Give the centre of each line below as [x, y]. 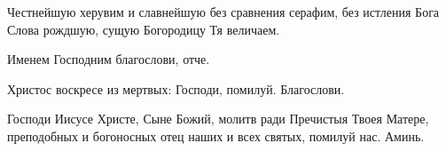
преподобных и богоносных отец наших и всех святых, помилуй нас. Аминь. [216, 135]
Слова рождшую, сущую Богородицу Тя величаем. [144, 29]
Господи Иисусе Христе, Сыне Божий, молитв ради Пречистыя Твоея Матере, [218, 119]
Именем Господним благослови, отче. [109, 59]
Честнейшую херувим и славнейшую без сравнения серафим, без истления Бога [223, 12]
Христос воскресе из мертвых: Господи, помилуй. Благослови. [176, 88]
